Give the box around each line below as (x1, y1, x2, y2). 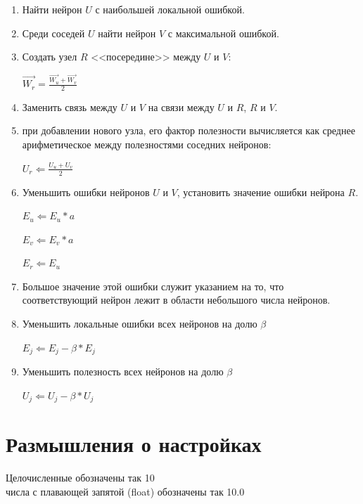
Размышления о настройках (6, 429, 262, 458)
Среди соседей (22, 25, 85, 40)
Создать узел (22, 49, 77, 64)
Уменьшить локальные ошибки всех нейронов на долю (22, 316, 257, 331)
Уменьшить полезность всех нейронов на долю (22, 364, 224, 379)
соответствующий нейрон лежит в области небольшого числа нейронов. (22, 292, 331, 307)
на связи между (148, 99, 215, 114)
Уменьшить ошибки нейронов (22, 184, 150, 199)
